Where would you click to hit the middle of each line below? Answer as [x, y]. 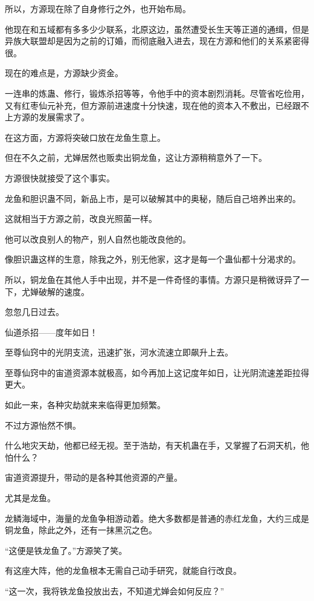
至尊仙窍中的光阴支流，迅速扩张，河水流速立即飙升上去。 [119, 352]
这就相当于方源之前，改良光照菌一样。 [81, 219]
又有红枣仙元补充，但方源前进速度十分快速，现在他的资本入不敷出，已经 [149, 105]
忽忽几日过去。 [34, 312]
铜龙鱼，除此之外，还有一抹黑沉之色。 [81, 530]
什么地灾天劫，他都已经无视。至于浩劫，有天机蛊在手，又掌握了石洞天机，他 [157, 445]
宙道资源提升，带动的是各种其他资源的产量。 [94, 477]
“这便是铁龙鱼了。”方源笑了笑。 [66, 550]
